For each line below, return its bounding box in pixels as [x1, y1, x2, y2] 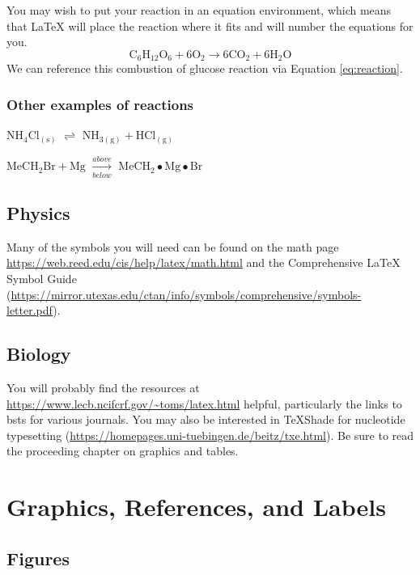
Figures [6, 545, 70, 570]
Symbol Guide [6, 270, 77, 287]
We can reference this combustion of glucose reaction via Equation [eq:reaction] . [6, 60, 403, 77]
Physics [6, 201, 70, 226]
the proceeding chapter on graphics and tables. [6, 442, 239, 459]
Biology [6, 341, 71, 366]
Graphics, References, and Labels [6, 490, 386, 523]
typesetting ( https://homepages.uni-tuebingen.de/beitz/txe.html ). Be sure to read [6, 426, 414, 443]
